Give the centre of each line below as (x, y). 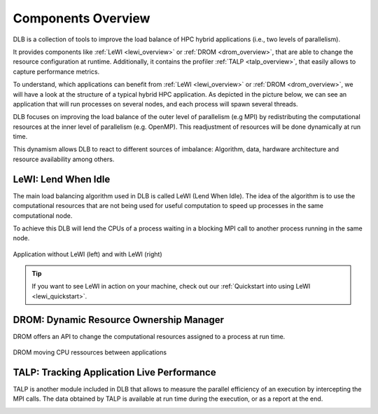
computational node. (43, 215)
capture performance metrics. (56, 71)
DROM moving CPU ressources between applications (90, 352)
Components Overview (82, 18)
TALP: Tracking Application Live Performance (114, 372)
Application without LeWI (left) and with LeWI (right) (87, 254)
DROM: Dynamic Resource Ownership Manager (118, 320)
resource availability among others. (64, 159)
